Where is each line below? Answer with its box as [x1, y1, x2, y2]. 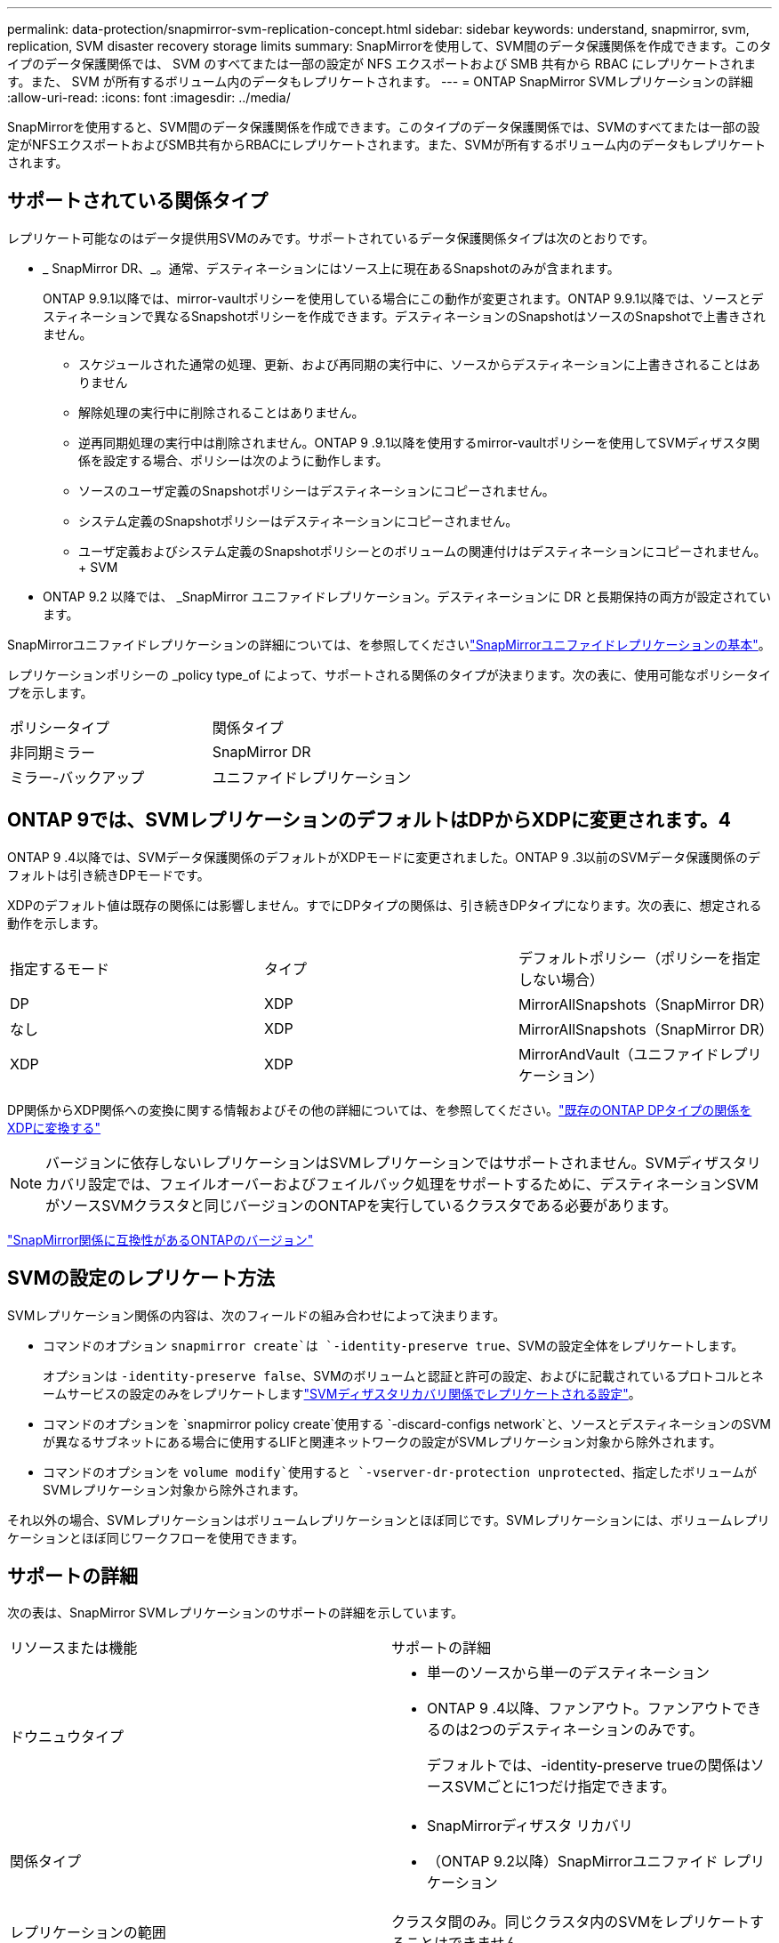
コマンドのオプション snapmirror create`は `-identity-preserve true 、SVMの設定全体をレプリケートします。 [43, 1337, 744, 1353]
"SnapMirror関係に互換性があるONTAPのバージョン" [7, 1231, 314, 1247]
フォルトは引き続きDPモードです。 [7, 867, 210, 883]
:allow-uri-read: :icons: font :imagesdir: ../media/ [7, 90, 291, 105]
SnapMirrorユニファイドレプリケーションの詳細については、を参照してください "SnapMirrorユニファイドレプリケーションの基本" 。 [7, 636, 771, 652]
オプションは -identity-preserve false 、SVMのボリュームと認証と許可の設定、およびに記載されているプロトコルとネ [43, 1367, 764, 1383]
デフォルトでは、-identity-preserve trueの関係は [427, 1756, 751, 1775]
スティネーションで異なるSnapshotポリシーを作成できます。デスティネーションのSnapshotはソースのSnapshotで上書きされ [43, 308, 766, 324]
